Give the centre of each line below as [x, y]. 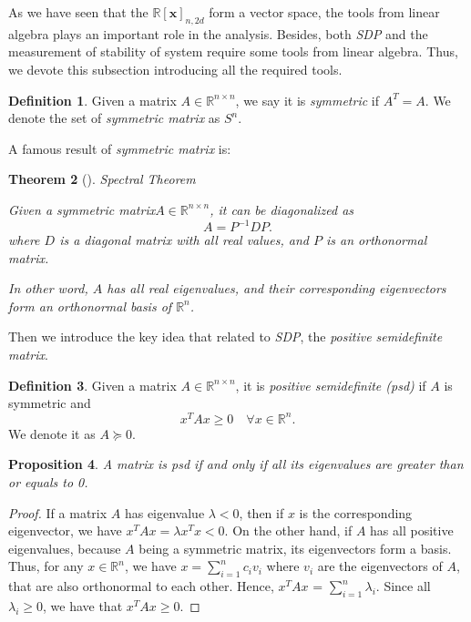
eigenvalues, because [65, 548]
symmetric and [50, 403]
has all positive [412, 530]
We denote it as [52, 433]
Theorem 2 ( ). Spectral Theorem [102, 179]
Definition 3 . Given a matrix [92, 385]
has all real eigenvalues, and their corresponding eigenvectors [276, 288]
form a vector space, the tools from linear [324, 12]
